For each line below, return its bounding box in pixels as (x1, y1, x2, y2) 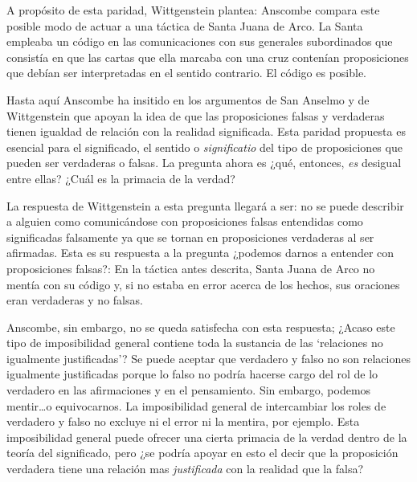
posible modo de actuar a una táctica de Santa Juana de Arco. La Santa (6, 17, 363, 34)
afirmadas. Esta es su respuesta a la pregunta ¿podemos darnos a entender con (6, 244, 395, 261)
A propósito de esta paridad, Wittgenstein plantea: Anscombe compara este (6, 2, 380, 18)
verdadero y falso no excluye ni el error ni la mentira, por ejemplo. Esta (6, 413, 360, 430)
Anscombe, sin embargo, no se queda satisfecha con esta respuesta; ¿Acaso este (6, 318, 395, 335)
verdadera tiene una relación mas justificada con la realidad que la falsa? (6, 460, 364, 477)
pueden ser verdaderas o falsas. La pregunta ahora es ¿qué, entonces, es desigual (6, 154, 402, 171)
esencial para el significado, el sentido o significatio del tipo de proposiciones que (6, 138, 403, 155)
